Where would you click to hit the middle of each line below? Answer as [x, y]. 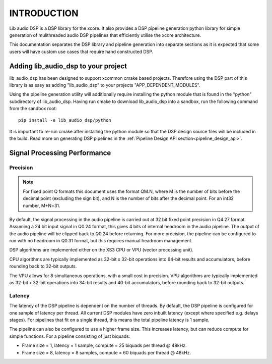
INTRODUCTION [44, 13]
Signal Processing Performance [60, 153]
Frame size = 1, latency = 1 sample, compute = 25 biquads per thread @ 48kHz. [104, 345]
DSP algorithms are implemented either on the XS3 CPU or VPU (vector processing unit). [101, 250]
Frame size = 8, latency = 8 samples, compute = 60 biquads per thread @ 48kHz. [107, 352]
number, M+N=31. [42, 205]
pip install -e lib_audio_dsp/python [65, 120]
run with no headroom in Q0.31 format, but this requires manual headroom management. [101, 241]
